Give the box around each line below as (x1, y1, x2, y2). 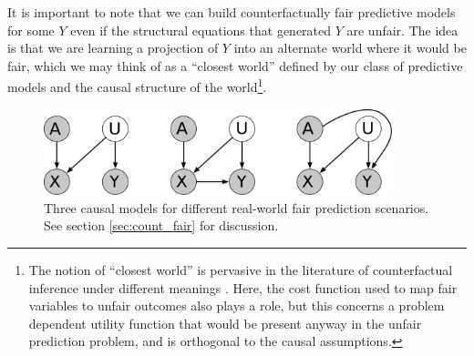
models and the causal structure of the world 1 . (7, 75, 267, 97)
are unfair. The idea (346, 20, 459, 39)
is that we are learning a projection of (7, 38, 219, 57)
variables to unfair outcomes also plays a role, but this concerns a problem (28, 296, 445, 315)
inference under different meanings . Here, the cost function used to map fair (28, 278, 458, 297)
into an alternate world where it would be (233, 38, 467, 57)
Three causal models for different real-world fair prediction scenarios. (44, 198, 429, 217)
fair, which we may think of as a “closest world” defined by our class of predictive (7, 56, 463, 75)
